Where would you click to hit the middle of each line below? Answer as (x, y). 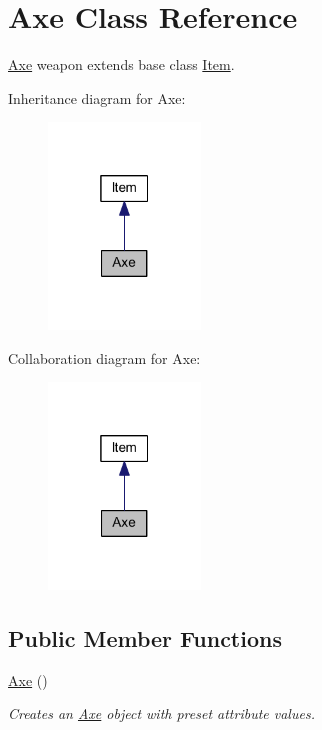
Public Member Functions (145, 637)
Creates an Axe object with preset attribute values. (161, 713)
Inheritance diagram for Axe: (97, 97)
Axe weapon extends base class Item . (121, 64)
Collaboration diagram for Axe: (104, 357)
